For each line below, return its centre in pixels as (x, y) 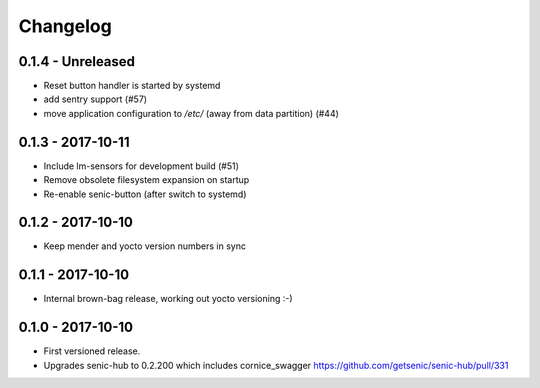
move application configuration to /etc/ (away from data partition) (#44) (191, 113)
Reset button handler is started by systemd (132, 86)
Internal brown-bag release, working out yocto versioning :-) (168, 299)
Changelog (65, 26)
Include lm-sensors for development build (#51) (141, 166)
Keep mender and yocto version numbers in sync (145, 246)
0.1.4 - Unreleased (76, 61)
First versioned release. (92, 351)
